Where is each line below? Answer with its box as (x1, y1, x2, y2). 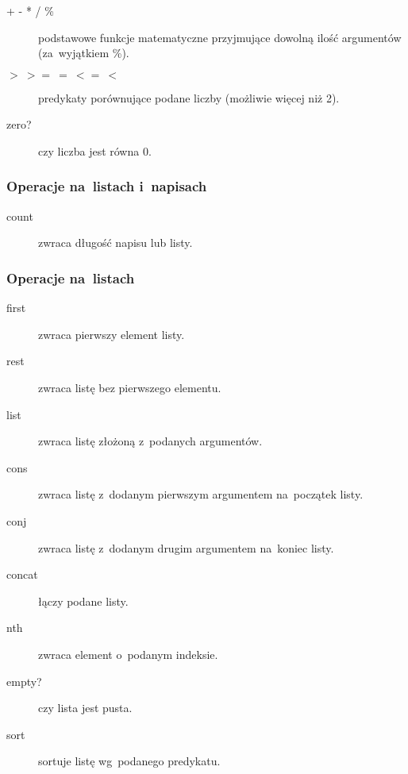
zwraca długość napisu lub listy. (38, 234, 193, 251)
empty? (6, 672, 42, 689)
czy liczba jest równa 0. (38, 142, 152, 159)
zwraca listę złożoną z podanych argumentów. (38, 433, 263, 449)
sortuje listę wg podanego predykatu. (38, 753, 221, 769)
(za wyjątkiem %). (38, 44, 129, 61)
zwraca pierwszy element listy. (38, 325, 185, 342)
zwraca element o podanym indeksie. (38, 645, 218, 662)
